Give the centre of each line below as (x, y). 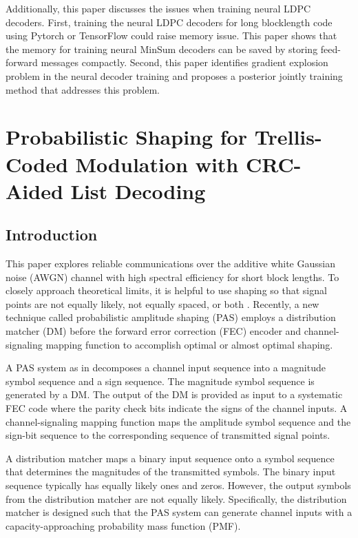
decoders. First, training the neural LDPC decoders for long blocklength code (169, 22)
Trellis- (288, 137)
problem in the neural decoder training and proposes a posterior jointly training (174, 75)
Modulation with (157, 164)
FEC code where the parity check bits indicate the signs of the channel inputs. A (177, 408)
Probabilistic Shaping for (126, 137)
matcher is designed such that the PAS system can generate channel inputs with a (179, 512)
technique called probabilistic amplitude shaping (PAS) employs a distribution (171, 317)
